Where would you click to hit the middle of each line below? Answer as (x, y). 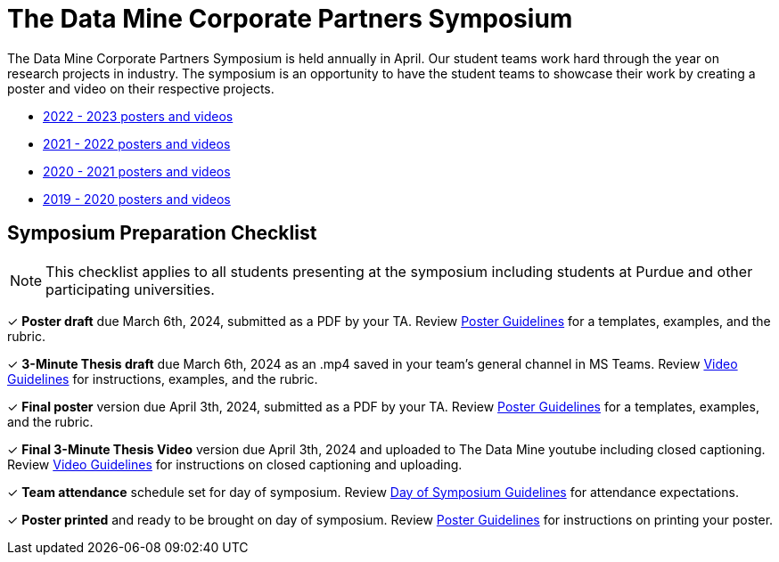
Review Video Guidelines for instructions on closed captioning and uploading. (235, 464)
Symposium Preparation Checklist (162, 233)
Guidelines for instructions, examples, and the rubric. (163, 379)
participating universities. (130, 289)
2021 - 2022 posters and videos (137, 143)
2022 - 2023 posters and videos (138, 116)
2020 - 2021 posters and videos (137, 171)
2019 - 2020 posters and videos (137, 199)
